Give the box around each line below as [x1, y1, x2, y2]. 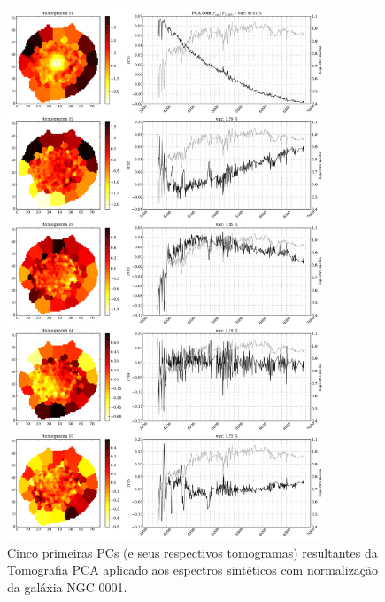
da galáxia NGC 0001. [7, 577, 127, 596]
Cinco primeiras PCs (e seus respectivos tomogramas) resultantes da [7, 543, 378, 561]
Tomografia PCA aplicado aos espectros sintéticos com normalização [7, 560, 379, 579]
